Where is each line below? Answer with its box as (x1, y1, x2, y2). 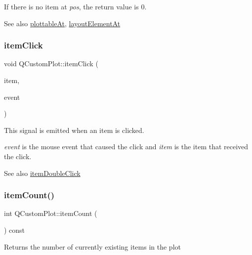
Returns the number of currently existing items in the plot (4, 241, 181, 252)
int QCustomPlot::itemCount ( (4, 208, 97, 218)
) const (4, 224, 25, 235)
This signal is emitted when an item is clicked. (4, 125, 144, 135)
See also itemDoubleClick (4, 168, 81, 178)
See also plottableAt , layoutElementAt (4, 18, 121, 28)
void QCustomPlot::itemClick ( (4, 58, 98, 69)
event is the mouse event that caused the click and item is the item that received (4, 141, 249, 152)
